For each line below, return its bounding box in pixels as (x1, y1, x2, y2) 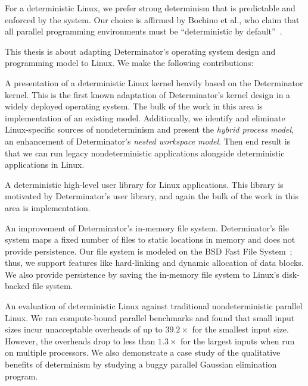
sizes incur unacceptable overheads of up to (5, 323, 163, 335)
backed (5, 280, 30, 292)
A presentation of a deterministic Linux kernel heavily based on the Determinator (5, 76, 303, 89)
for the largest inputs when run (181, 334, 295, 347)
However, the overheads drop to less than (5, 334, 155, 347)
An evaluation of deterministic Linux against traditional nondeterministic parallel (5, 300, 303, 312)
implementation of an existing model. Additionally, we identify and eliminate (5, 111, 285, 124)
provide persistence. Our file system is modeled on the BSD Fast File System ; (5, 244, 293, 257)
